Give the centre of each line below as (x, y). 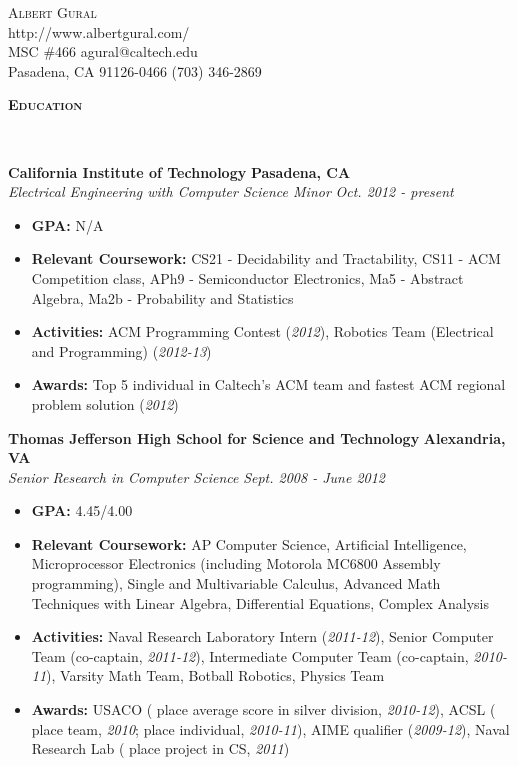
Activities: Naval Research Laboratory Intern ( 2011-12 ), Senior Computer (262, 636)
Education (45, 104)
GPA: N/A (67, 224)
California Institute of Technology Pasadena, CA (179, 171)
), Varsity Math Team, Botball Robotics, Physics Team (215, 675)
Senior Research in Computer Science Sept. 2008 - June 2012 (197, 476)
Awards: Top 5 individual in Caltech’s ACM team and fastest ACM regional (268, 384)
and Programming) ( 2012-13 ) (121, 350)
